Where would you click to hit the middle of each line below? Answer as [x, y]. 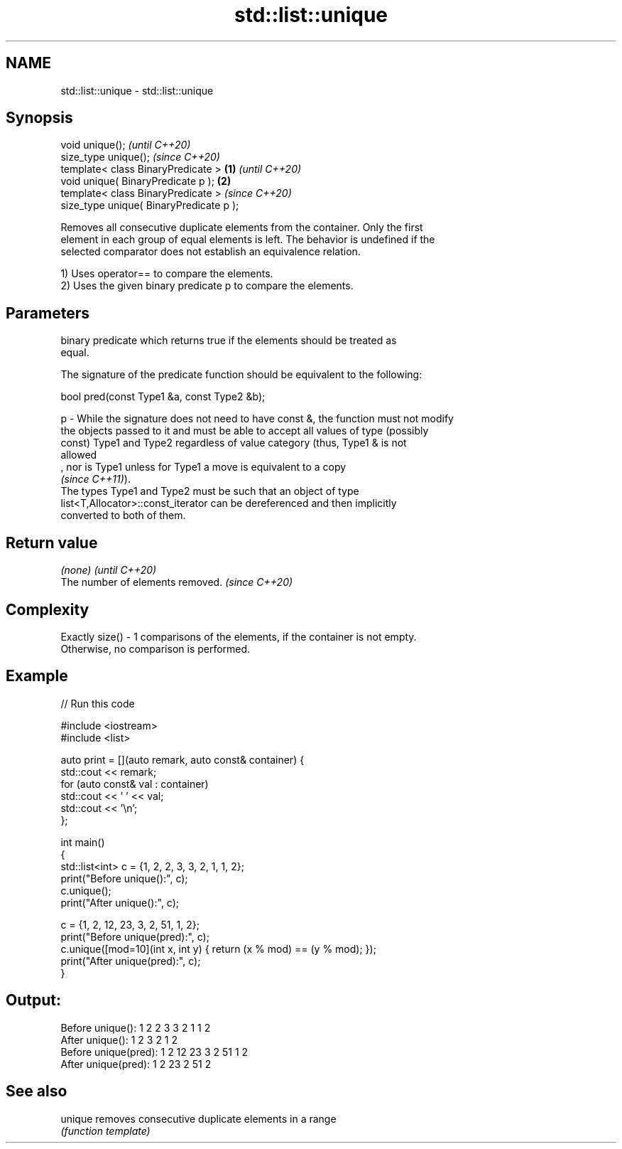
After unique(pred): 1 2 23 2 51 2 [136, 1064]
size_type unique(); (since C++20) [140, 157]
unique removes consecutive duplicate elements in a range [198, 1118]
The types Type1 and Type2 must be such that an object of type [210, 491]
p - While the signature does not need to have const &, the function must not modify [257, 419]
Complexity [48, 609]
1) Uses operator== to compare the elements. [167, 274]
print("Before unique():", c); [124, 878]
